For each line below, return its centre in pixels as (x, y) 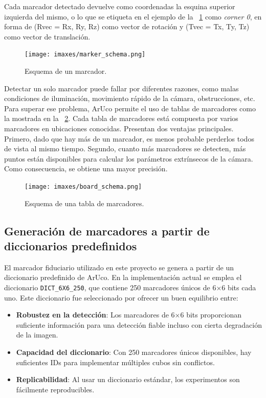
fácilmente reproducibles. (55, 389)
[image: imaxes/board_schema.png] (83, 186)
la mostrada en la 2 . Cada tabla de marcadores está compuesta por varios (121, 118)
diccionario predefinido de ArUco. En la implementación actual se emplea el (123, 277)
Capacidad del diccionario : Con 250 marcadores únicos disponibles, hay (134, 352)
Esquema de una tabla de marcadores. (84, 203)
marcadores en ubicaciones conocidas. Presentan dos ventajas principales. (119, 128)
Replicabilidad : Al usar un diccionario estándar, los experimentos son (128, 379)
